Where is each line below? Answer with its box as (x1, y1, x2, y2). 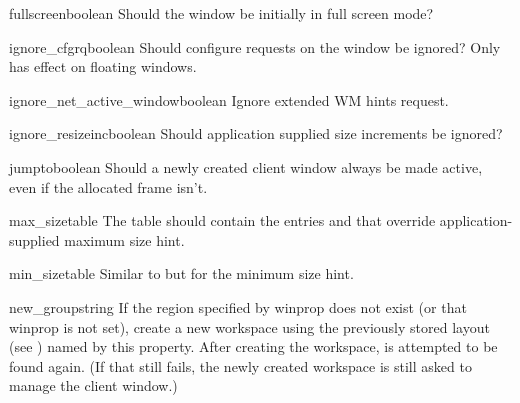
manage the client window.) (9, 375, 178, 396)
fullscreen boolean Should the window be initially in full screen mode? (9, 3, 434, 23)
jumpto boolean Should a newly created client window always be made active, (9, 156, 483, 177)
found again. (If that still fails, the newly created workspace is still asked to (9, 355, 472, 376)
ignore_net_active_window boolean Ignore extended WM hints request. (9, 89, 449, 110)
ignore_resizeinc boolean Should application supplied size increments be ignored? (9, 123, 503, 144)
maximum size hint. (64, 229, 185, 250)
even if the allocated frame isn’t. (9, 176, 208, 197)
